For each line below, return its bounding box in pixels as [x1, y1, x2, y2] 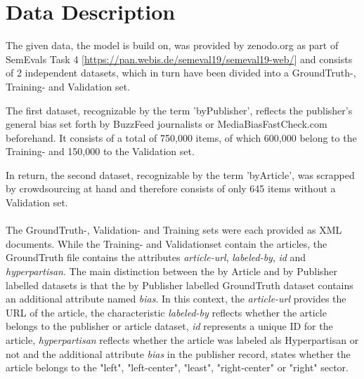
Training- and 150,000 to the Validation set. [6, 144, 195, 159]
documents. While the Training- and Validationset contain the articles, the [6, 236, 327, 251]
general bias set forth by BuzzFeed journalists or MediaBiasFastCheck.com [6, 117, 327, 131]
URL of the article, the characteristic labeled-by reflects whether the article [6, 305, 327, 319]
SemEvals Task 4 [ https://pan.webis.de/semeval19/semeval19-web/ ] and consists [6, 51, 353, 66]
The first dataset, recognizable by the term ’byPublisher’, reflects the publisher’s [6, 102, 353, 117]
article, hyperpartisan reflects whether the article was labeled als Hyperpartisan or [6, 333, 359, 347]
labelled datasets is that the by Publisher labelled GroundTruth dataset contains [6, 277, 353, 292]
